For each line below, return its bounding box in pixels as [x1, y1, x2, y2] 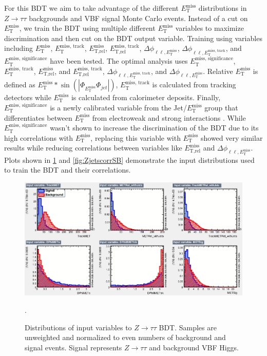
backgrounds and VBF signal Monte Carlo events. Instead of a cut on [29, 12, 248, 23]
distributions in [198, 3, 247, 13]
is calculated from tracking [152, 79, 236, 90]
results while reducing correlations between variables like [4, 142, 182, 153]
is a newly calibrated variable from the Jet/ [50, 102, 187, 113]
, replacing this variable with [90, 132, 181, 143]
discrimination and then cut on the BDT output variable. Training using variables [4, 32, 262, 43]
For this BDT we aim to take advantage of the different [4, 3, 179, 13]
